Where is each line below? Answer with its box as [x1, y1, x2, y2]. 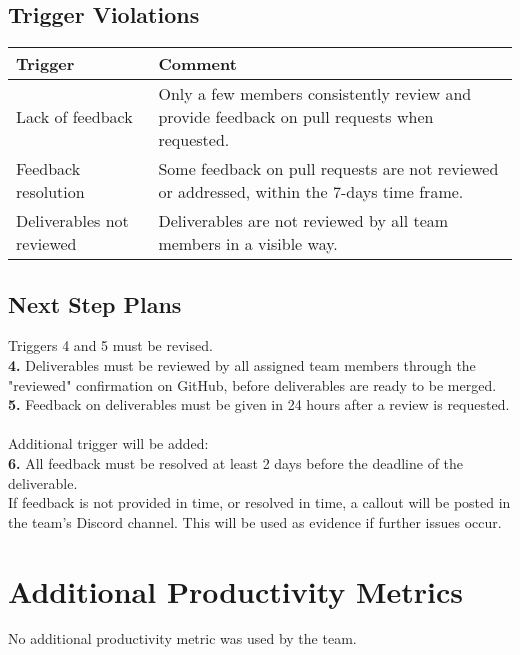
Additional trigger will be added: [8, 433, 209, 454]
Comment [158, 52, 237, 76]
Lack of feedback [16, 105, 133, 129]
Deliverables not [16, 209, 129, 233]
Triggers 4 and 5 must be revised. [8, 335, 213, 356]
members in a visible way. [158, 232, 338, 256]
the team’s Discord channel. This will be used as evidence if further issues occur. [8, 511, 502, 532]
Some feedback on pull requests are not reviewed [158, 157, 499, 181]
